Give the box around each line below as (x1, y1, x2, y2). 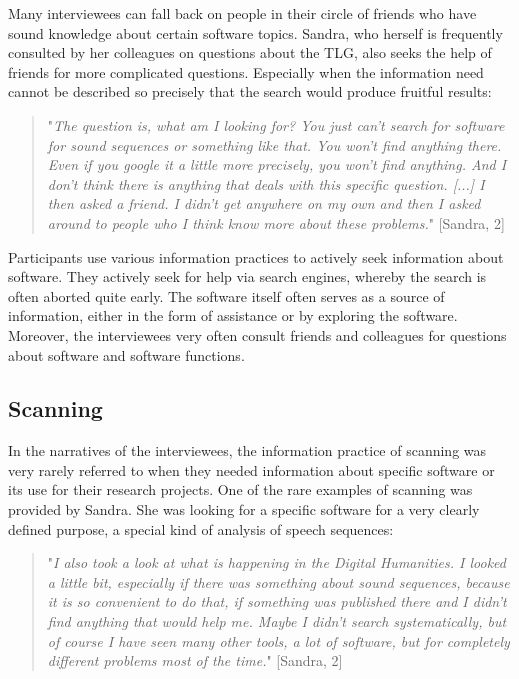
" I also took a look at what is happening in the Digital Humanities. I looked (47, 552, 506, 573)
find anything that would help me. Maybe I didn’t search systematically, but (47, 611, 507, 632)
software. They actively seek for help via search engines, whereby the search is (8, 266, 487, 287)
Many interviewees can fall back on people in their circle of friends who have (8, 3, 477, 23)
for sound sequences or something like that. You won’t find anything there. (47, 134, 502, 155)
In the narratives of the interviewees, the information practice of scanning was (8, 440, 487, 461)
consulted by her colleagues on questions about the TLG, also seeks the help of (8, 42, 492, 63)
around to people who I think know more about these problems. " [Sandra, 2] (47, 212, 505, 233)
